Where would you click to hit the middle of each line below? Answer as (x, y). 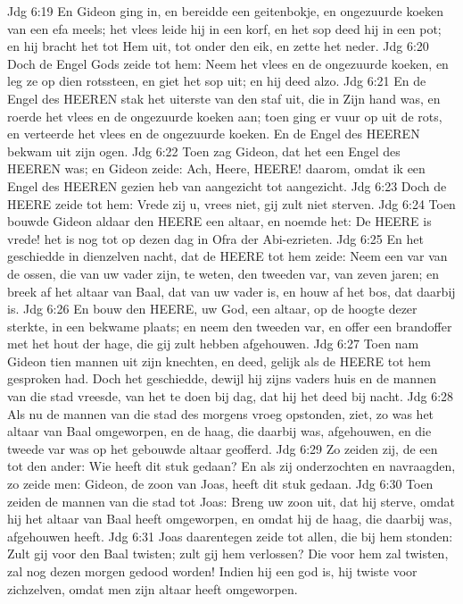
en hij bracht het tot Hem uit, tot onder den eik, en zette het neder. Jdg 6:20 (218, 46)
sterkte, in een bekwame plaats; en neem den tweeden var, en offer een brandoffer (230, 326)
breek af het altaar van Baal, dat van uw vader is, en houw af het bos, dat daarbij (231, 291)
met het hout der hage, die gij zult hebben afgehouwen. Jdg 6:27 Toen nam (213, 344)
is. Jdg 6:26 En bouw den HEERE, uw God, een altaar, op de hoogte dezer (212, 309)
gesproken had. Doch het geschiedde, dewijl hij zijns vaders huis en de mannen (222, 378)
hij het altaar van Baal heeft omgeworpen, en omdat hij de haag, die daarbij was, (230, 519)
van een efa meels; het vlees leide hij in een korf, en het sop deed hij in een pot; (224, 28)
